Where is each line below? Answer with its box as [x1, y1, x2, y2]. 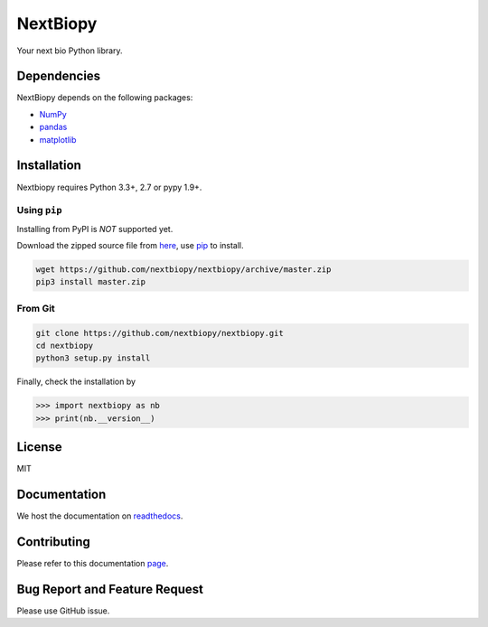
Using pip [16, 204, 62, 217]
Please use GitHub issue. [16, 605, 110, 616]
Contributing [16, 534, 90, 549]
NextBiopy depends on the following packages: [16, 92, 193, 103]
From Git [16, 302, 56, 314]
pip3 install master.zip [35, 276, 146, 287]
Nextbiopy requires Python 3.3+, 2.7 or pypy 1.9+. [16, 182, 202, 192]
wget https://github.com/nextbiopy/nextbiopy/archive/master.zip [35, 265, 332, 275]
